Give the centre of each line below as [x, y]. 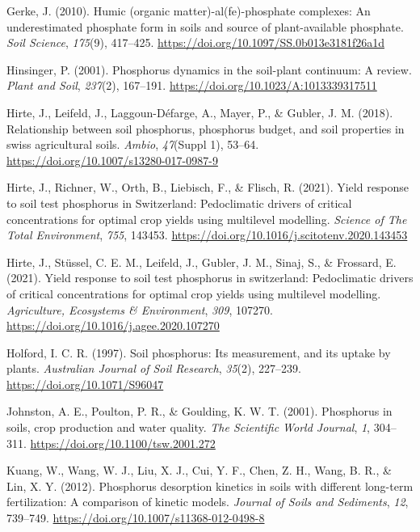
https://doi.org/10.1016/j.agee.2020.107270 [113, 325]
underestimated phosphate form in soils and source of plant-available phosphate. [205, 26]
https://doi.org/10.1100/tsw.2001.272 [123, 443]
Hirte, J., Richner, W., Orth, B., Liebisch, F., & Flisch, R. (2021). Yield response [208, 187]
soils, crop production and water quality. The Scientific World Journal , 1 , [189, 427]
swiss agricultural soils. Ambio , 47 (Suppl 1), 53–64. [133, 144]
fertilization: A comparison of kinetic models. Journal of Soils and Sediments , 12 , [208, 502]
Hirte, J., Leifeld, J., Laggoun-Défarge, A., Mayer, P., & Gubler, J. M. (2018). [200, 112]
